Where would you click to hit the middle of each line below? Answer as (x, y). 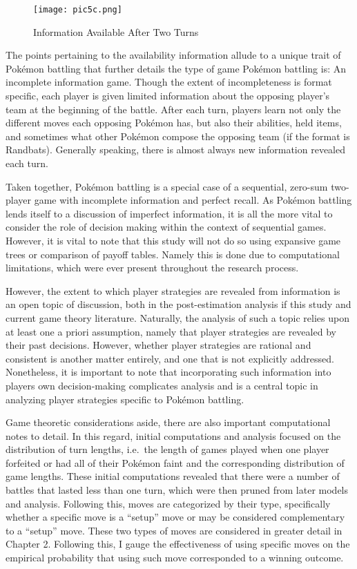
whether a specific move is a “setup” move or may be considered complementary (175, 517)
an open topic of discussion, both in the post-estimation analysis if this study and (178, 304)
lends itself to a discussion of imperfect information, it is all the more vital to (169, 213)
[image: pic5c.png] (78, 10)
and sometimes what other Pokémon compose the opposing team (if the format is (178, 136)
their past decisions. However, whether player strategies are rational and (158, 345)
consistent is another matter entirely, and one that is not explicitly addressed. (170, 358)
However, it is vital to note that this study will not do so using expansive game (173, 240)
